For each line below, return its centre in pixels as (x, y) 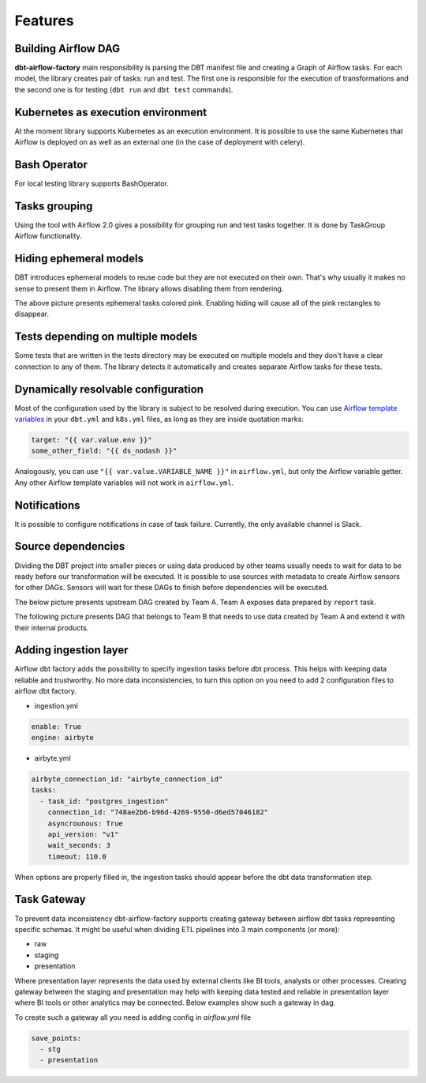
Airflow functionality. (48, 236)
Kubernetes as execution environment (111, 112)
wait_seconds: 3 (79, 846)
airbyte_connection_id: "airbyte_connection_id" (127, 779)
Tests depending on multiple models (106, 337)
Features (44, 21)
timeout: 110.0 (77, 856)
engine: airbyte (63, 737)
